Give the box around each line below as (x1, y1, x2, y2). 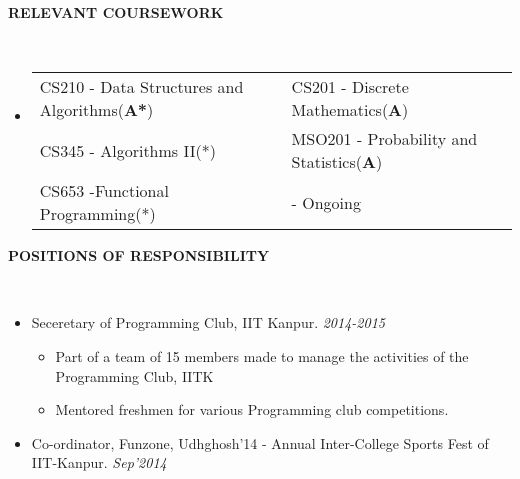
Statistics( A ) (291, 150, 383, 174)
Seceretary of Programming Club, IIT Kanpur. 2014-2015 (31, 312, 385, 333)
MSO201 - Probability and (291, 127, 478, 151)
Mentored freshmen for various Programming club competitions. (55, 399, 449, 420)
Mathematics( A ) (291, 98, 409, 122)
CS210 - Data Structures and (39, 75, 244, 99)
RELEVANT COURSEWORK (8, 2, 224, 22)
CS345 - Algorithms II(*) (39, 138, 216, 162)
